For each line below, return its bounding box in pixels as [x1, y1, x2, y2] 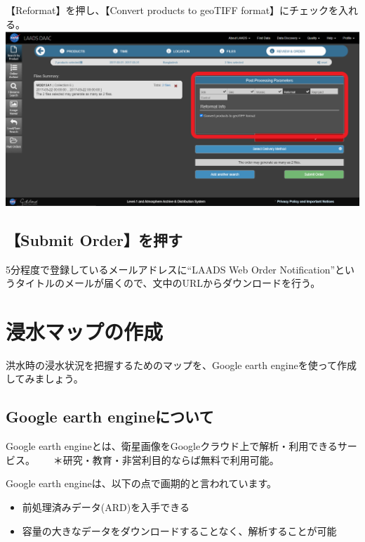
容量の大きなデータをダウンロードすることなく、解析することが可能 [22, 523, 337, 538]
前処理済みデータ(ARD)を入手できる [22, 500, 190, 515]
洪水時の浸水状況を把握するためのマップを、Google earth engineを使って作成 [6, 357, 357, 372]
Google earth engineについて [6, 406, 214, 427]
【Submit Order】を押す [6, 228, 183, 250]
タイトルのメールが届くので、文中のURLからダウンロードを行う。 [15, 276, 321, 290]
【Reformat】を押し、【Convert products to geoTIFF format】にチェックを [6, 3, 339, 17]
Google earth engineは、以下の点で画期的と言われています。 [6, 476, 272, 491]
